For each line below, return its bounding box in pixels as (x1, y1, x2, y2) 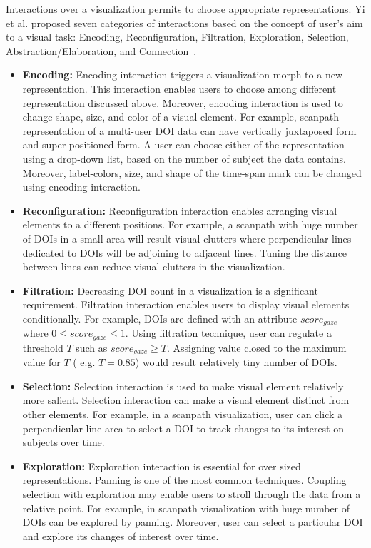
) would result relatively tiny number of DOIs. (135, 355, 337, 370)
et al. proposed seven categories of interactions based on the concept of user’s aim (6, 15, 363, 30)
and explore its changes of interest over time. (22, 528, 219, 543)
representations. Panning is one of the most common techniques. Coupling (22, 472, 347, 487)
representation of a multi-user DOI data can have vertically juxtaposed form (22, 123, 357, 138)
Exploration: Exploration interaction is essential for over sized (22, 458, 301, 473)
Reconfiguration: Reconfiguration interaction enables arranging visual (22, 203, 337, 218)
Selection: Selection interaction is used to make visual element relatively (22, 378, 344, 393)
